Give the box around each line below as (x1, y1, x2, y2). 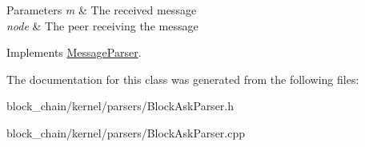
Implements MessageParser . (6, 44, 142, 61)
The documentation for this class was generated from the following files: (6, 70, 359, 87)
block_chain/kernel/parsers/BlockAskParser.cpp (6, 124, 246, 141)
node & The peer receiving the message (6, 17, 199, 34)
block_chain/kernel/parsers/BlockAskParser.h (6, 97, 235, 114)
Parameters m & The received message (6, 2, 197, 18)
